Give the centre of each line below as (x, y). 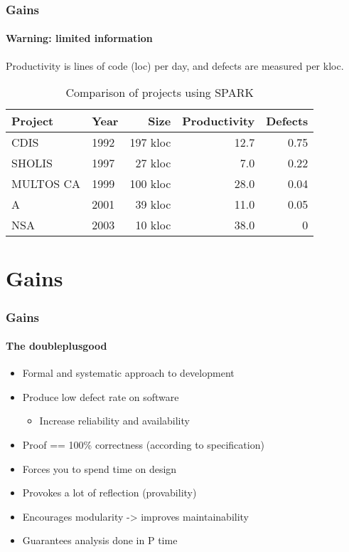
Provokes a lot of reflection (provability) (109, 493)
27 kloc (153, 163)
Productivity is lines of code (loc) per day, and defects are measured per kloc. (175, 65)
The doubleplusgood (57, 346)
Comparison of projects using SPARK (160, 93)
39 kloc (153, 204)
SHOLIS (32, 163)
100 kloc (150, 184)
